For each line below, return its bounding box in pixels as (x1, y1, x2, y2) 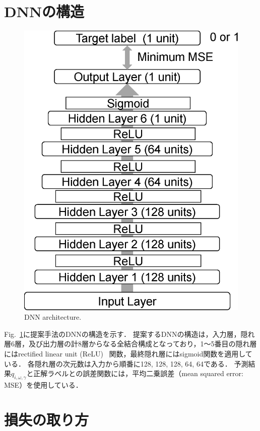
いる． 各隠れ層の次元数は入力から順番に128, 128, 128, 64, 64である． (4, 358, 232, 369)
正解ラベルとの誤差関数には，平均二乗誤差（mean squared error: (33, 368, 243, 379)
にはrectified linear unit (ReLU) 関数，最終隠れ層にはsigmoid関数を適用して (4, 348, 252, 358)
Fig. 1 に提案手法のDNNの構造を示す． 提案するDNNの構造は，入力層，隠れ (4, 328, 255, 339)
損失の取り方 (4, 409, 89, 429)
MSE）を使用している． (4, 379, 83, 390)
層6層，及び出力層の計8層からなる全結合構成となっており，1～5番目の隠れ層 (4, 338, 257, 349)
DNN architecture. (24, 312, 82, 322)
